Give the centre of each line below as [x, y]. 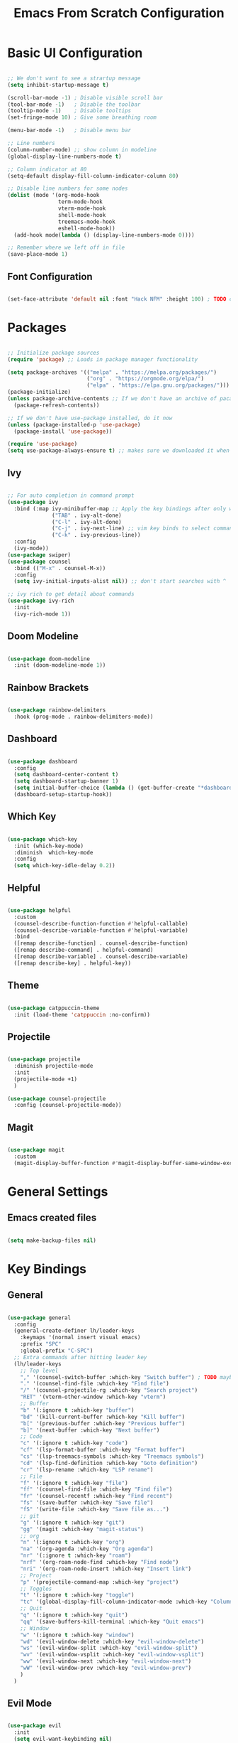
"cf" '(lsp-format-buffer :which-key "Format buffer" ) [103, 1450]
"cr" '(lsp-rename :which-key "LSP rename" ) [87, 1469]
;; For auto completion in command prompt [71, 495]
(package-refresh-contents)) [57, 405]
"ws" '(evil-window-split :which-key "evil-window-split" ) [109, 1648]
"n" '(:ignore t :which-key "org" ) [73, 1543]
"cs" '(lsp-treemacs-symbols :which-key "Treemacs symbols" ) [112, 1457]
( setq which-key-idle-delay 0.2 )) [64, 866]
